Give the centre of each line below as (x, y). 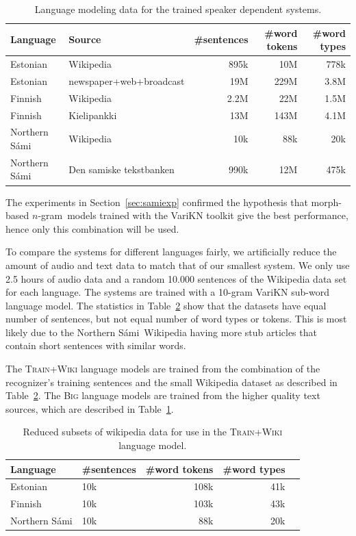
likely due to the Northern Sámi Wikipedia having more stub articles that (161, 332)
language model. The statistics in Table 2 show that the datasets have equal (166, 305)
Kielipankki (93, 115)
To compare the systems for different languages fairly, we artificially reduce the (171, 252)
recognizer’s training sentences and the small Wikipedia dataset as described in (171, 382)
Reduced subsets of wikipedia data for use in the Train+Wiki (153, 432)
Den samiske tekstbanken (122, 169)
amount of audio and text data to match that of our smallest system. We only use (178, 265)
